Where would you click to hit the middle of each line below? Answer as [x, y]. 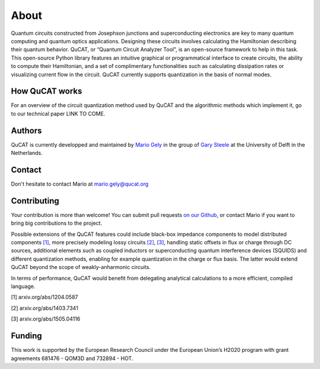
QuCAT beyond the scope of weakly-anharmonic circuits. [81, 267]
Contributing [35, 201]
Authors [26, 130]
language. [23, 286]
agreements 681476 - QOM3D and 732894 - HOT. [72, 358]
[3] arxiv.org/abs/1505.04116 [46, 319]
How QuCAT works [47, 91]
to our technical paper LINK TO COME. [58, 114]
